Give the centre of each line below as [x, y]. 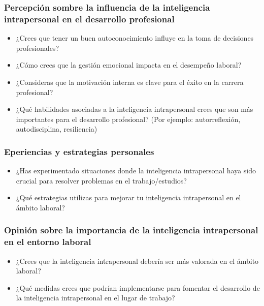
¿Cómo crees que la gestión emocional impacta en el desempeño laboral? [129, 65]
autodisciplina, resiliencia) [57, 129]
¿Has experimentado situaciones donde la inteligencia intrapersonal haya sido [136, 171]
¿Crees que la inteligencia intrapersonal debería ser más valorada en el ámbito [137, 261]
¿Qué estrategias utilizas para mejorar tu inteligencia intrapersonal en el [128, 197]
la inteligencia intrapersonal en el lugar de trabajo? [95, 298]
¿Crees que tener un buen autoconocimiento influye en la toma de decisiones [135, 38]
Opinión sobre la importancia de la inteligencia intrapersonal [131, 230]
